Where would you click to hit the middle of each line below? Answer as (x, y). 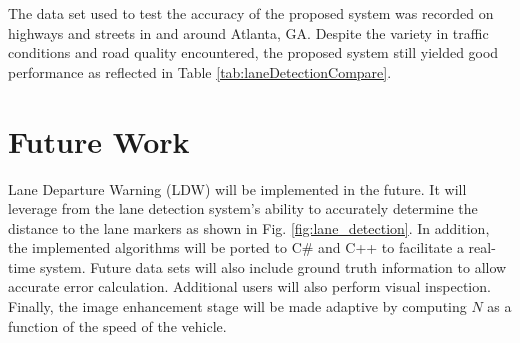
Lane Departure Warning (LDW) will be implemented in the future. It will (237, 188)
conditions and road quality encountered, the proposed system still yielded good (253, 52)
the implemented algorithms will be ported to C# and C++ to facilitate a (236, 247)
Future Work (99, 140)
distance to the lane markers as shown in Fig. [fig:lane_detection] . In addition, (249, 227)
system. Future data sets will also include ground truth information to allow (273, 266)
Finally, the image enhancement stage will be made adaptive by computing (237, 306)
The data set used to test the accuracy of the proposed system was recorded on (251, 13)
